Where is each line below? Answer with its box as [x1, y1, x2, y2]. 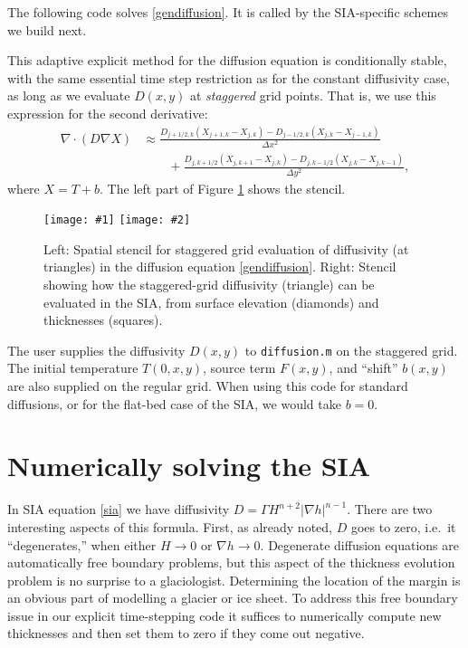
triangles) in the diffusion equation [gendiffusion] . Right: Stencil [43, 257, 396, 276]
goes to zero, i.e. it [350, 517, 456, 536]
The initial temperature [7, 358, 138, 377]
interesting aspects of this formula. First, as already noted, [7, 517, 332, 536]
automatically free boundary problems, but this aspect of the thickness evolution [7, 553, 455, 572]
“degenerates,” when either [7, 535, 157, 554]
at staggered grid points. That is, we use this [189, 86, 436, 105]
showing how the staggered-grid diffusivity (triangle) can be [43, 274, 375, 293]
